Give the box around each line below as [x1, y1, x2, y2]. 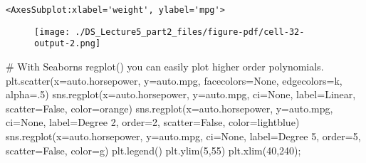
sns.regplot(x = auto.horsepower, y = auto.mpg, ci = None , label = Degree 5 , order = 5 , [6, 128, 361, 143]
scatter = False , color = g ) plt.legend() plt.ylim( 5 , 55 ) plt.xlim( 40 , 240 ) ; [6, 142, 301, 157]
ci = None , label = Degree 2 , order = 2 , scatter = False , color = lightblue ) [6, 115, 300, 130]
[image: [34, 26, 70, 37]
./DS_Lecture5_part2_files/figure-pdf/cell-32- [75, 26, 305, 37]
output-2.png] [34, 38, 101, 49]
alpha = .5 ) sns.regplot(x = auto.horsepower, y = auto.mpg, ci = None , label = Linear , [6, 87, 356, 102]
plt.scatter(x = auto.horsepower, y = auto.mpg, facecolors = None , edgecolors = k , [6, 73, 343, 88]
